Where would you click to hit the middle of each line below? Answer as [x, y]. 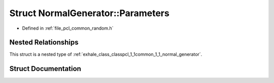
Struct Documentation [45, 69]
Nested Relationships [44, 43]
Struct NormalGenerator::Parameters [89, 13]
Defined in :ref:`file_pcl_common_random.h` [68, 28]
